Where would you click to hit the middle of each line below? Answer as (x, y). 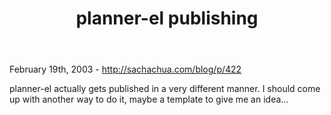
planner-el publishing (167, 18)
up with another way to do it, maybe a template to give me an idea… (149, 99)
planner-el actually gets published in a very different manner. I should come (165, 89)
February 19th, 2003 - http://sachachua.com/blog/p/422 (125, 69)
